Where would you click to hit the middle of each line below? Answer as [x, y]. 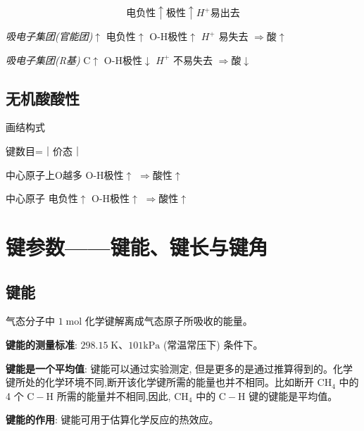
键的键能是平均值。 [293, 395]
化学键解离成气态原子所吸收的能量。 [169, 321]
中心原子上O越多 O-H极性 [65, 174]
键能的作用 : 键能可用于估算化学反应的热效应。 [112, 419]
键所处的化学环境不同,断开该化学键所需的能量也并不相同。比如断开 [160, 382]
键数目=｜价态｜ [44, 150]
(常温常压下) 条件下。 [213, 344]
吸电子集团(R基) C [48, 60]
